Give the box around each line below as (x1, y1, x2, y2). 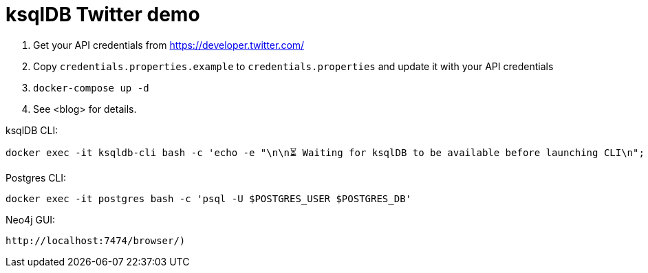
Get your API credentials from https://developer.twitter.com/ (33, 39, 305, 51)
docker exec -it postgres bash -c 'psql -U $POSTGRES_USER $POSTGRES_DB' (6, 193, 412, 204)
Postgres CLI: (6, 171, 67, 184)
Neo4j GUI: (6, 213, 56, 226)
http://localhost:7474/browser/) (6, 234, 186, 246)
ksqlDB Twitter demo (6, 3, 200, 26)
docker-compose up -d (33, 82, 149, 94)
